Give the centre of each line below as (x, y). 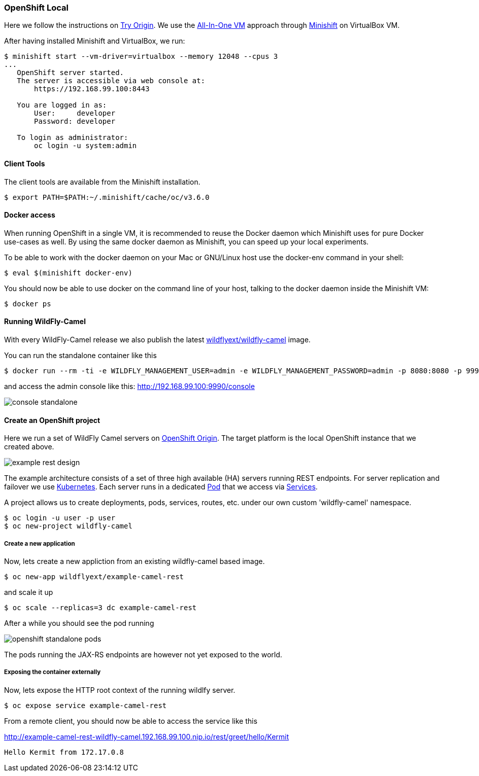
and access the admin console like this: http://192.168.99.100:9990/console (130, 386)
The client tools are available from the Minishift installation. (102, 182)
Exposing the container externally (53, 672)
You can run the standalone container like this (80, 356)
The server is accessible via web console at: (111, 81)
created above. (29, 447)
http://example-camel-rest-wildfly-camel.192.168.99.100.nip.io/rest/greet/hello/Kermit (147, 736)
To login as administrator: (73, 138)
